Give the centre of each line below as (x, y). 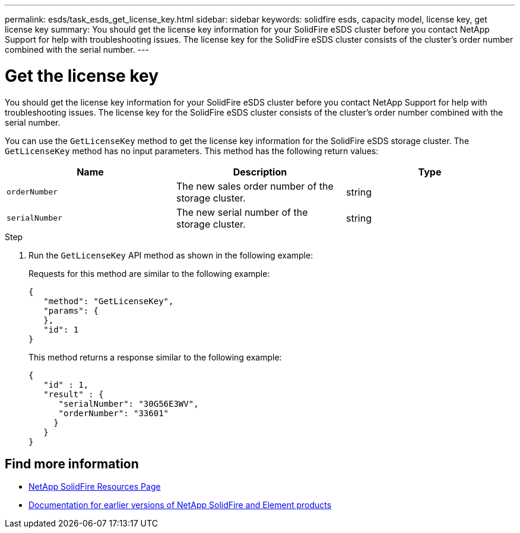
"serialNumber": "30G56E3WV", (129, 403)
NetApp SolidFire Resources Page (95, 487)
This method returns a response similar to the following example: (155, 357)
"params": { (71, 310)
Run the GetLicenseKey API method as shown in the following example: (171, 255)
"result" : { (74, 394)
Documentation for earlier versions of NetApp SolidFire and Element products (180, 505)
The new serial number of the (242, 212)
